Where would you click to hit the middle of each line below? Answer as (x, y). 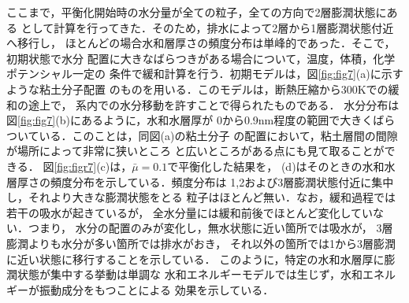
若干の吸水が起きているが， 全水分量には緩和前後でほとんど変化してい (190, 212)
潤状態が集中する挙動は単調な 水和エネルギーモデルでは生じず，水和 (184, 274)
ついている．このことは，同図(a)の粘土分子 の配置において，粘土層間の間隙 (202, 135)
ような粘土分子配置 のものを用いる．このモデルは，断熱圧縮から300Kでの (197, 89)
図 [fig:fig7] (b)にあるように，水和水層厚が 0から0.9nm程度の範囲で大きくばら (201, 120)
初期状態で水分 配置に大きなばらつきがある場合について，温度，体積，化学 (201, 58)
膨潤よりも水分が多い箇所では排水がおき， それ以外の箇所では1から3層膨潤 (201, 243)
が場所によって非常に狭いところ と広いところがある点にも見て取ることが (195, 151)
